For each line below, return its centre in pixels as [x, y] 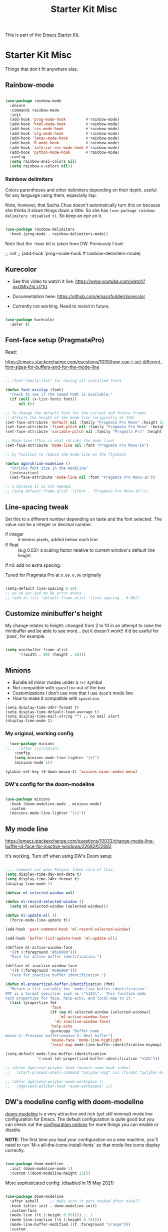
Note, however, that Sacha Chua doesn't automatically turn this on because [83, 205]
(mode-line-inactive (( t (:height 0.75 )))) [55, 1220]
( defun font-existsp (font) [34, 390]
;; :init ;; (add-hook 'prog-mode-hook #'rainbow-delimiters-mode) [73, 253]
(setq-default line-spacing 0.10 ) [41, 588]
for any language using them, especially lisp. [51, 195]
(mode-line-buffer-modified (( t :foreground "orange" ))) [70, 1224]
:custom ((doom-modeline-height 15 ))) [50, 1173]
